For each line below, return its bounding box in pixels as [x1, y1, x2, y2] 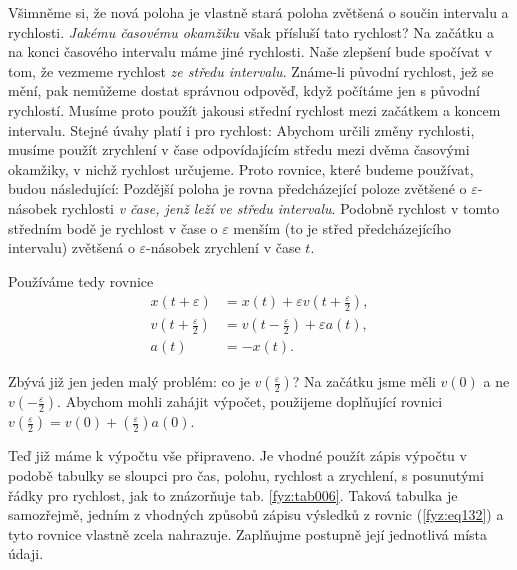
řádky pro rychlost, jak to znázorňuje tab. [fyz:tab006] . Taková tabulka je [8, 484, 458, 505]
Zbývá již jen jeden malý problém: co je [8, 371, 250, 392]
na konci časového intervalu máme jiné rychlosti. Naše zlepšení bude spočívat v [8, 41, 492, 62]
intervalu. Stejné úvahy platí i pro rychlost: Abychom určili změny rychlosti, [8, 119, 475, 140]
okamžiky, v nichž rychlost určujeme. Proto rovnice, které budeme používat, [8, 158, 474, 179]
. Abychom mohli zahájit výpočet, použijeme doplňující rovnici [57, 391, 443, 412]
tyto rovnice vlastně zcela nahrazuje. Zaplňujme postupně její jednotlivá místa [8, 523, 488, 544]
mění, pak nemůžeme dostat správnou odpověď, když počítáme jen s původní [8, 80, 481, 101]
